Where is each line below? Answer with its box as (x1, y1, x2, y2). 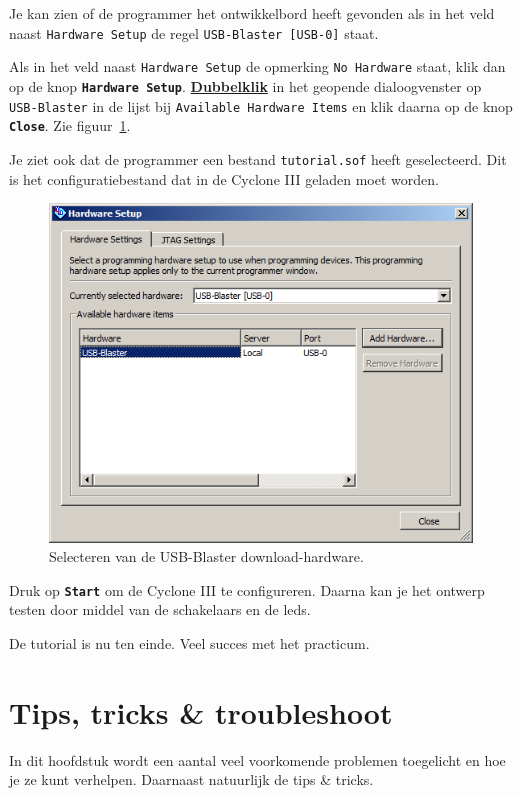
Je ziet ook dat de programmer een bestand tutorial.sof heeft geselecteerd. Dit (9, 148, 507, 169)
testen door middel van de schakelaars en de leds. (9, 599, 311, 620)
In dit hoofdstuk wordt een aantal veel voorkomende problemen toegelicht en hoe (9, 749, 506, 770)
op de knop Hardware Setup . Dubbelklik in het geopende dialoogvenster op (9, 75, 482, 96)
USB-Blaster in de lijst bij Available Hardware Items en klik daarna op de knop (9, 95, 513, 116)
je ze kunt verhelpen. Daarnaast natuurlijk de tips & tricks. (9, 769, 374, 790)
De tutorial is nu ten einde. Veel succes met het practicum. (9, 633, 370, 654)
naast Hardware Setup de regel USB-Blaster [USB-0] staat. (9, 22, 379, 43)
